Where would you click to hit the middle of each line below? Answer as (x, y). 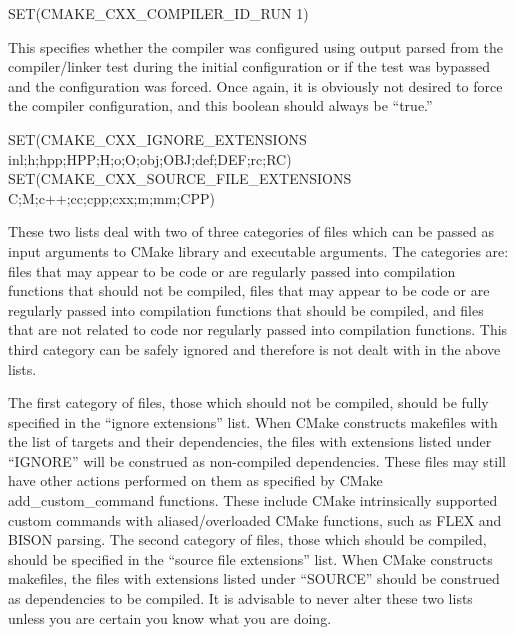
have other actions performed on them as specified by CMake (195, 480)
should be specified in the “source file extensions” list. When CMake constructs (250, 558)
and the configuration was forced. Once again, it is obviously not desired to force (255, 85)
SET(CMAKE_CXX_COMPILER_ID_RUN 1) (158, 13)
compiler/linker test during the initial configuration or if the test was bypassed (249, 66)
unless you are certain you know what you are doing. (170, 617)
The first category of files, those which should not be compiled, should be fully (248, 402)
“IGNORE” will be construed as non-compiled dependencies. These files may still (257, 460)
